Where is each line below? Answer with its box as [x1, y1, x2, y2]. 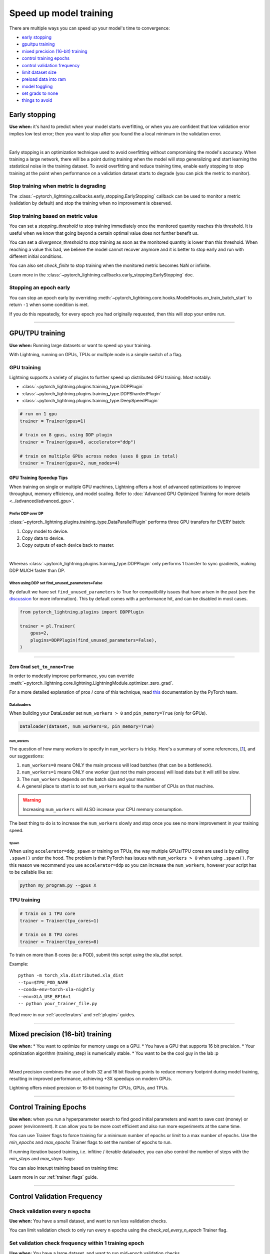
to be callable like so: [9, 869, 53, 875]
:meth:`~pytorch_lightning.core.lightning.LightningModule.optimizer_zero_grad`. [9, 680, 173, 686]
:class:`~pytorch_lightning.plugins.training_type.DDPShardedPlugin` [21, 390, 161, 396]
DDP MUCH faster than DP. [9, 567, 65, 574]
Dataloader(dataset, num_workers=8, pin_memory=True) [19, 724, 154, 729]
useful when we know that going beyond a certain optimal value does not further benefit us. [9, 230, 199, 236]
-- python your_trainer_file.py [18, 1001, 97, 1007]
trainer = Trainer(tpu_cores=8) [19, 938, 99, 945]
